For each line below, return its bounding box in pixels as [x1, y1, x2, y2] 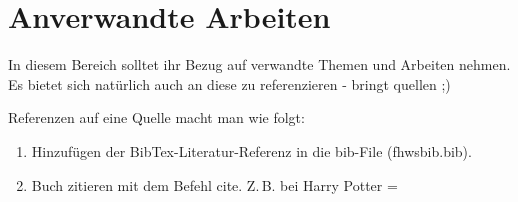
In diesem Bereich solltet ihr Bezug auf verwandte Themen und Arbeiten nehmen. [8, 54, 511, 75]
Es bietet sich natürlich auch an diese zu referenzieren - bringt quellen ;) [8, 73, 451, 94]
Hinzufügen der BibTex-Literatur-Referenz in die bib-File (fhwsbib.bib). [31, 140, 472, 161]
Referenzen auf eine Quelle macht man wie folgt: [8, 107, 305, 128]
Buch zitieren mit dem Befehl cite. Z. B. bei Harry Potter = [31, 174, 398, 195]
